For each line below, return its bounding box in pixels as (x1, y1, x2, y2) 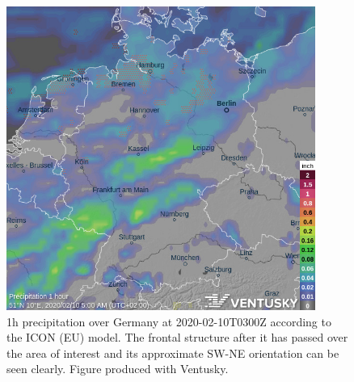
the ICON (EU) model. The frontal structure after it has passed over (6, 329, 348, 346)
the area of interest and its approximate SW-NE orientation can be (6, 344, 339, 361)
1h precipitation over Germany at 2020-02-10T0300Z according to (6, 313, 331, 330)
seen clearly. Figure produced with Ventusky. (6, 360, 229, 377)
